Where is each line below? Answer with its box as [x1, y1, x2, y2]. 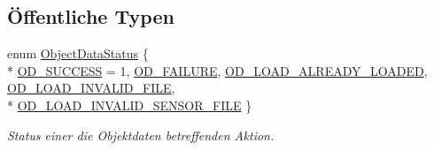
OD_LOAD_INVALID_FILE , [7, 79, 175, 97]
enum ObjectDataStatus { [7, 44, 149, 63]
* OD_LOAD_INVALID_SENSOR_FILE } [7, 95, 252, 114]
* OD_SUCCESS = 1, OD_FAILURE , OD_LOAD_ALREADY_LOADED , [7, 61, 428, 79]
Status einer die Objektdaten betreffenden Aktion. [7, 125, 275, 144]
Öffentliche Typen [7, 3, 174, 30]
